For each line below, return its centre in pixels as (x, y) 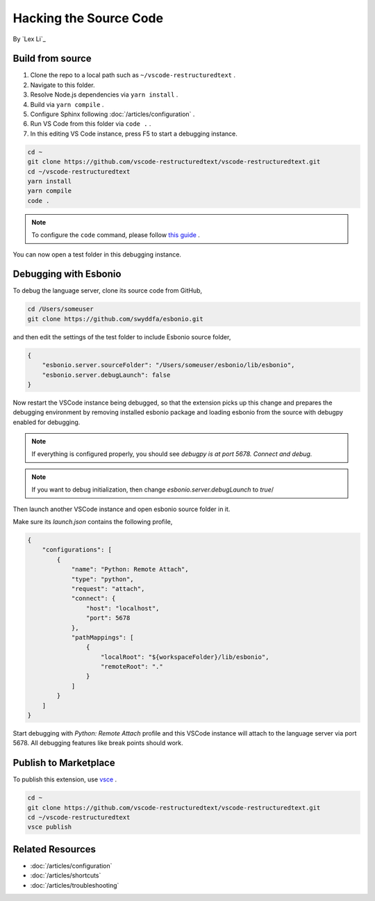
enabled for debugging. (47, 422)
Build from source (52, 59)
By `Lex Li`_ (30, 39)
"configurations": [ (77, 550)
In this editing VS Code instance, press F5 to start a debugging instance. (134, 133)
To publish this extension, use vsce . (65, 779)
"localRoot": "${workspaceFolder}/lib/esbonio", (185, 657)
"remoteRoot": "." (132, 667)
